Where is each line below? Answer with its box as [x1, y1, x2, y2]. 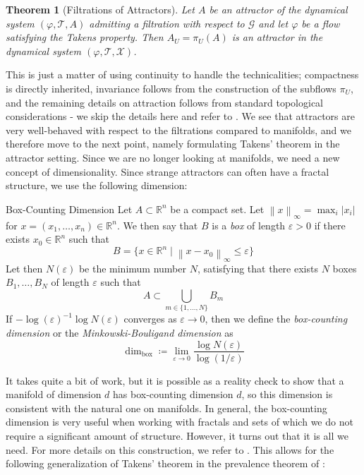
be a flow [301, 16, 340, 30]
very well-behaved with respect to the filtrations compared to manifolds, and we [6, 122, 351, 137]
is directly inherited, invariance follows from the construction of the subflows [6, 80, 336, 95]
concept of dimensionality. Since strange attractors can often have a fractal [6, 164, 329, 179]
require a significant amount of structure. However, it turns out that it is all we [6, 428, 348, 443]
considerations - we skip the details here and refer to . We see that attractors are [6, 109, 355, 124]
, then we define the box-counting [205, 311, 348, 326]
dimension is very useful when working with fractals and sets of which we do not [6, 414, 353, 429]
